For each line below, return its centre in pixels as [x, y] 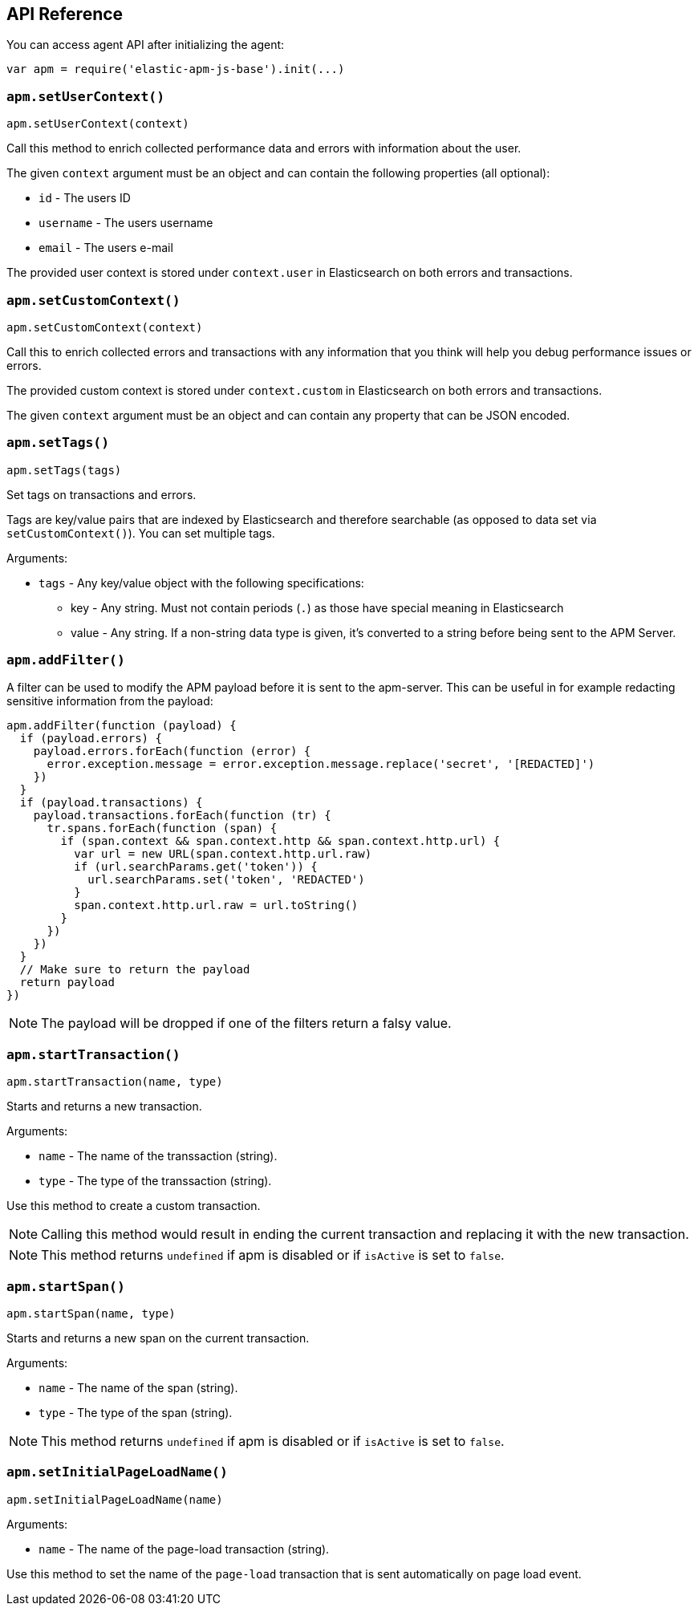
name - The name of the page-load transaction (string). [184, 1549]
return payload [67, 983]
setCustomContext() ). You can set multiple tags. [141, 533]
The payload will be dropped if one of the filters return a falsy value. [246, 1023]
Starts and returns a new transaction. [104, 1106]
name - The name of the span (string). [138, 1387]
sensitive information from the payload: [110, 701]
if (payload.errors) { [91, 739]
